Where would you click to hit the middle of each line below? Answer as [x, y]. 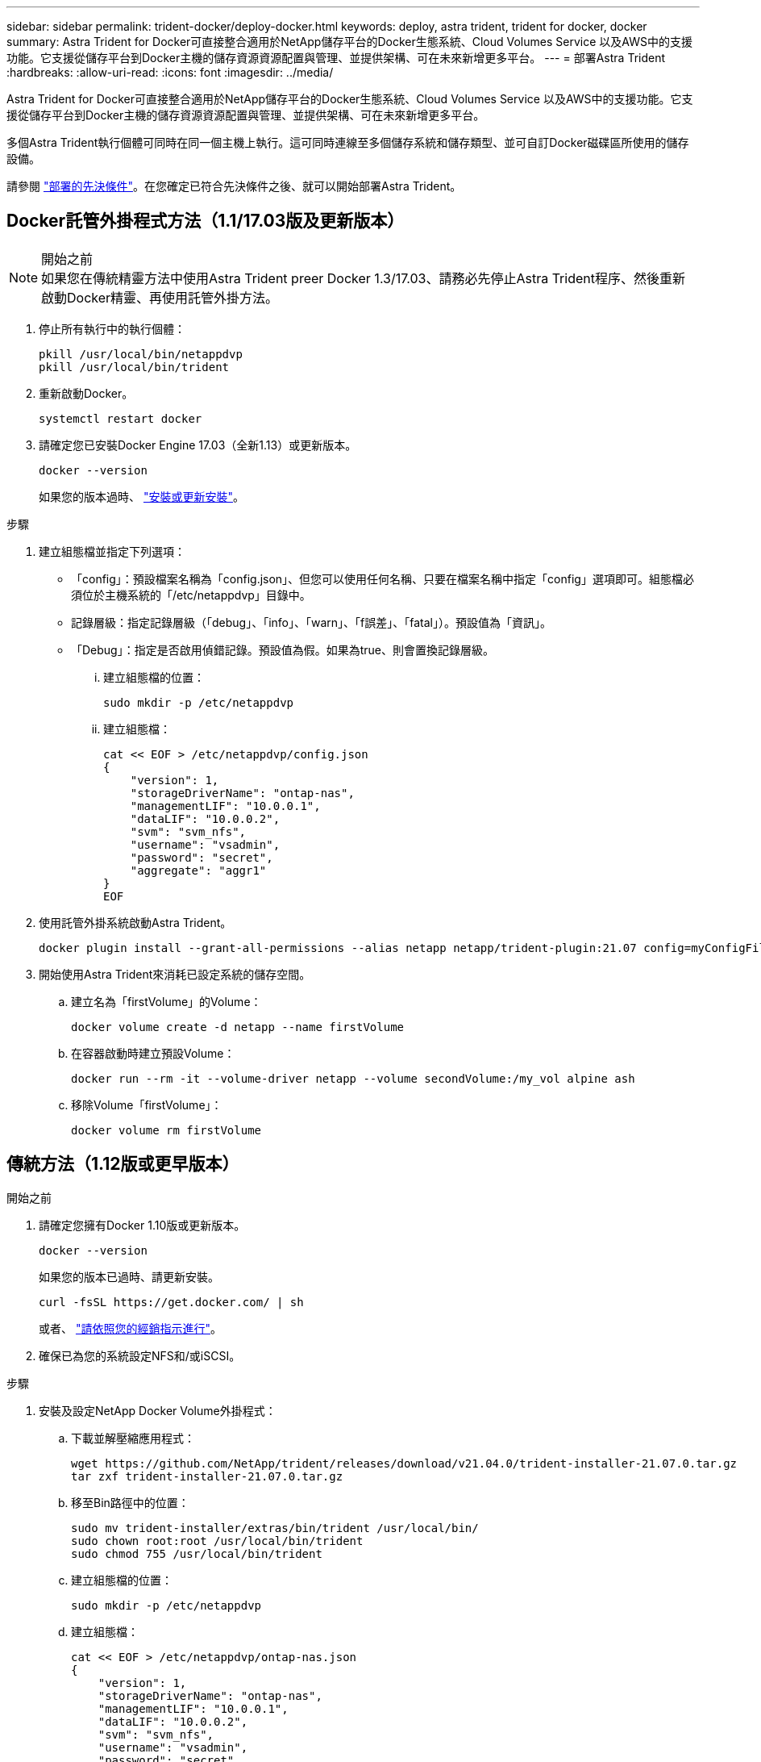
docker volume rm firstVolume [166, 1130]
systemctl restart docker [121, 418]
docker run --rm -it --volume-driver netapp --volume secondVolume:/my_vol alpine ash [353, 1078]
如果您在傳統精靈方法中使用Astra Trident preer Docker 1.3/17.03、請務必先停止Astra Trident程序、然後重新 [363, 278]
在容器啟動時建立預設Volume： [153, 1053]
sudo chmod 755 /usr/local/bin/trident [197, 1553]
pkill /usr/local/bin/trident [134, 367]
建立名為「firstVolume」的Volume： [166, 1001]
